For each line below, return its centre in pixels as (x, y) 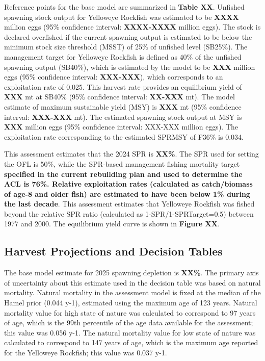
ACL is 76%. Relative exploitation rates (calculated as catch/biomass (128, 184)
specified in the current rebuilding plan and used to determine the (123, 174)
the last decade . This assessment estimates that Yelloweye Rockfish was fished (129, 204)
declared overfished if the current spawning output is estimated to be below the (128, 36)
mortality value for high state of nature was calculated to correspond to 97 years (130, 312)
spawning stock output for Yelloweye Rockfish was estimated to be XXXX (122, 17)
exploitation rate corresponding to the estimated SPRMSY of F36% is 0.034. (124, 136)
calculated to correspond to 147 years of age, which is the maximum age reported (131, 342)
